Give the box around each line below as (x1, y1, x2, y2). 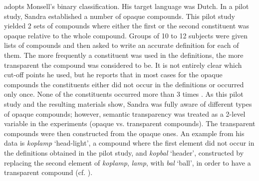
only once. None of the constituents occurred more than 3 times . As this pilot (4, 89, 244, 99)
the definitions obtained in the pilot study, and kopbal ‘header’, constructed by (4, 147, 244, 158)
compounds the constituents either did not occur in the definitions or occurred (4, 79, 244, 89)
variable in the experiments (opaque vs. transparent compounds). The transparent (4, 118, 256, 129)
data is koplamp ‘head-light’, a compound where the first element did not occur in (4, 138, 255, 148)
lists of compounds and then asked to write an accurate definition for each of (4, 40, 239, 50)
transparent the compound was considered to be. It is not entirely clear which (4, 59, 242, 70)
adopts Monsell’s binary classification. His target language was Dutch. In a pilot (4, 1, 249, 11)
